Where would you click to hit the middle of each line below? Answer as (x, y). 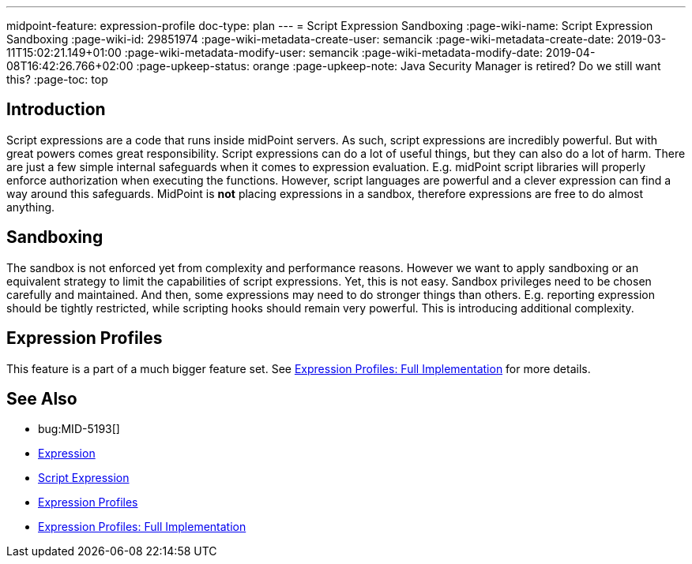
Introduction (56, 110)
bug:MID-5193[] (79, 429)
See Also (42, 398)
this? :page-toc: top (57, 79)
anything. (31, 207)
